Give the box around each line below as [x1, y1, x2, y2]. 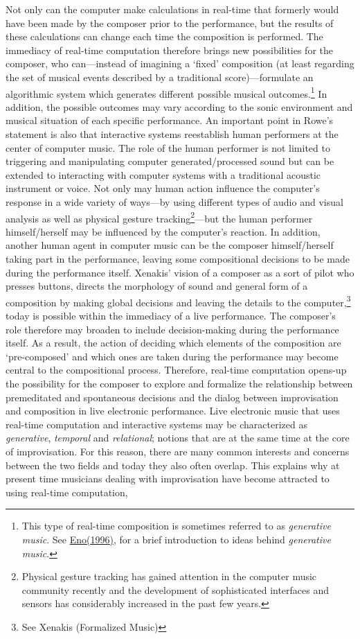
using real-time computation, [6, 484, 128, 499]
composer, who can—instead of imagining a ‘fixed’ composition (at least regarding [6, 56, 354, 71]
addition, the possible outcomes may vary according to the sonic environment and [6, 99, 353, 114]
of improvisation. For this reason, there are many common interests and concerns [6, 444, 350, 458]
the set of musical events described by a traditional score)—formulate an [6, 69, 314, 84]
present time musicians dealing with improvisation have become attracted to [6, 471, 330, 486]
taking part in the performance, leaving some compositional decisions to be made [6, 252, 350, 265]
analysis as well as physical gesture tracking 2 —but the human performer [6, 209, 313, 225]
